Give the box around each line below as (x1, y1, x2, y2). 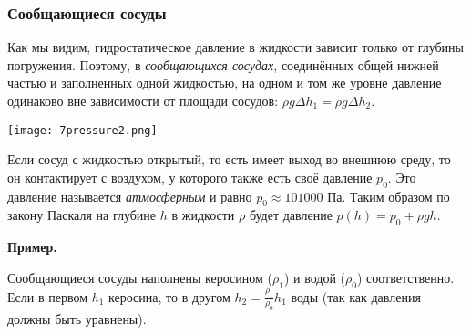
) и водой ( (283, 267, 346, 287)
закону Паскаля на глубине (7, 205, 157, 225)
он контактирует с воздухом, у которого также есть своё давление (7, 167, 373, 186)
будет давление (249, 205, 333, 225)
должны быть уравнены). (7, 309, 147, 329)
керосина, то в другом (108, 287, 230, 306)
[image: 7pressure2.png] (7, 123, 158, 137)
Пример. (7, 237, 57, 256)
